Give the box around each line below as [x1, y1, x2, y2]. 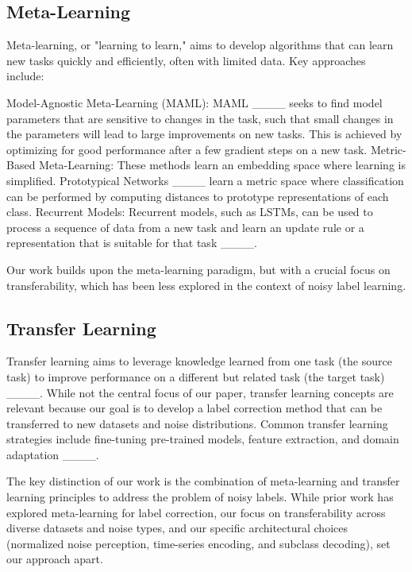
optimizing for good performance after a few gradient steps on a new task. [6, 141, 368, 157]
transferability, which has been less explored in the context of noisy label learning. [6, 276, 406, 293]
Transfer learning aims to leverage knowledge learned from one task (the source [6, 353, 392, 369]
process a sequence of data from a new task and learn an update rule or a [6, 218, 364, 235]
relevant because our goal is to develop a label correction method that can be [6, 400, 383, 416]
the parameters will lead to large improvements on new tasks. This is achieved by [6, 126, 402, 142]
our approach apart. [6, 551, 103, 567]
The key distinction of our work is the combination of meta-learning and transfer [6, 473, 400, 489]
